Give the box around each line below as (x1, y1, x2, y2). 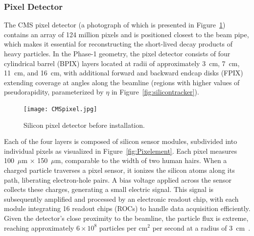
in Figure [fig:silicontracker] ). (111, 87, 199, 97)
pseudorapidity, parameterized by (4, 87, 104, 97)
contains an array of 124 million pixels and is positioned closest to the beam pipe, (4, 29, 249, 39)
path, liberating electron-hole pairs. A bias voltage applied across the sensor (4, 174, 231, 185)
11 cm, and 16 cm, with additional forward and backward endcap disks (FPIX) (4, 68, 243, 78)
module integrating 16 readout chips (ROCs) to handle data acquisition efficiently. (4, 203, 251, 213)
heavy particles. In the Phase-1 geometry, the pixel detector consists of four (4, 48, 231, 58)
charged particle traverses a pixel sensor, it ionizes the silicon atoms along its (4, 165, 235, 175)
